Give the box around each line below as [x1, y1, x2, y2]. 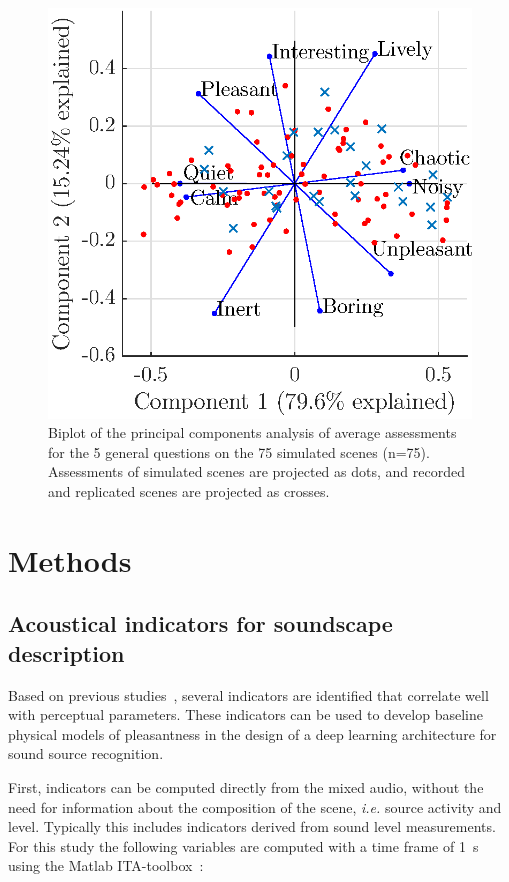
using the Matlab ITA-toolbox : [8, 855, 204, 876]
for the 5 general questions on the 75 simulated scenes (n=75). [48, 441, 430, 462]
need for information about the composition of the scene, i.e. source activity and [8, 796, 502, 817]
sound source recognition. [8, 743, 164, 764]
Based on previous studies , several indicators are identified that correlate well [8, 684, 489, 705]
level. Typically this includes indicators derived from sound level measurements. [8, 816, 496, 837]
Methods [8, 539, 132, 580]
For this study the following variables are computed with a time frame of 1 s [8, 835, 479, 856]
